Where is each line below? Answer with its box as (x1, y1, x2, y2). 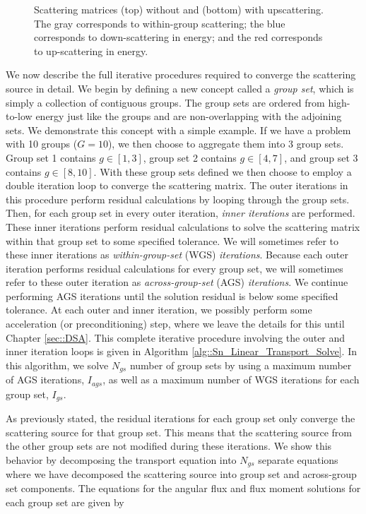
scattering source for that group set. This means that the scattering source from (6, 424, 352, 439)
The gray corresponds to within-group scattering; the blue (34, 16, 285, 30)
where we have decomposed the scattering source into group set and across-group (6, 467, 357, 482)
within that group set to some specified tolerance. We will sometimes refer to (6, 233, 339, 248)
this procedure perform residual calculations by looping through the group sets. (6, 191, 350, 206)
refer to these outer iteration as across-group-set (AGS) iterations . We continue (6, 275, 348, 289)
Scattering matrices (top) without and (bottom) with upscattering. (34, 2, 324, 16)
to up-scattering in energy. (34, 43, 148, 58)
